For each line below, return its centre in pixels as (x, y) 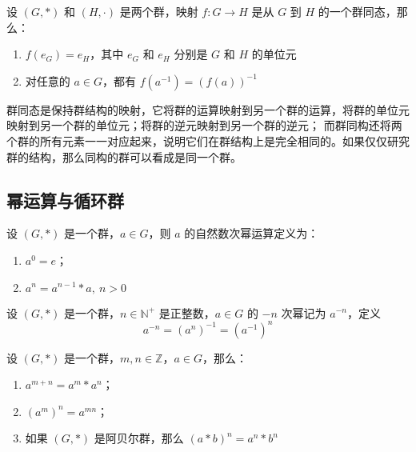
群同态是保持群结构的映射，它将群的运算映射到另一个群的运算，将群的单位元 (208, 109)
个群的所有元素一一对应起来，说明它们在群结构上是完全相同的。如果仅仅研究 (208, 140)
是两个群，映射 (159, 11)
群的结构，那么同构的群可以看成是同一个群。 (124, 156)
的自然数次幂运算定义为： (252, 233)
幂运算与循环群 (65, 200)
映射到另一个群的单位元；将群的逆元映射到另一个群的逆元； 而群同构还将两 (204, 125)
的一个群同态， (357, 11)
